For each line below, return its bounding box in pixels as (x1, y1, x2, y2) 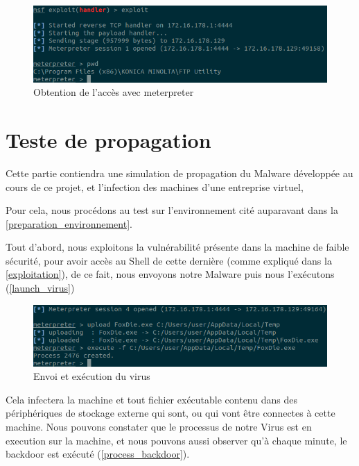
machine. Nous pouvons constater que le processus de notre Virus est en (6, 419, 312, 434)
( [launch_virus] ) (6, 281, 75, 295)
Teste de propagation (6, 125, 211, 153)
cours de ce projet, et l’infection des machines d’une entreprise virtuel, (6, 179, 304, 194)
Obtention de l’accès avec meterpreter (33, 85, 194, 99)
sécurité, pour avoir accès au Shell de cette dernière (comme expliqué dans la (6, 253, 332, 267)
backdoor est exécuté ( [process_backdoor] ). (6, 447, 190, 461)
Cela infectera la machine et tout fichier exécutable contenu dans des (6, 392, 297, 406)
